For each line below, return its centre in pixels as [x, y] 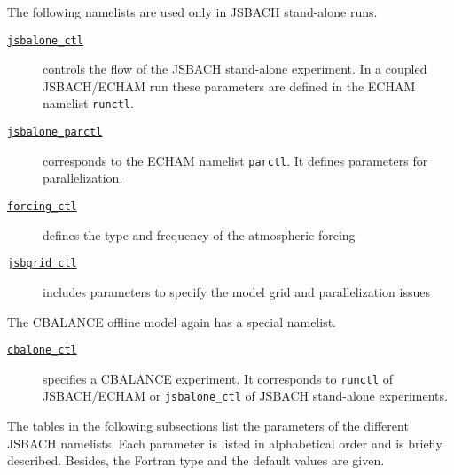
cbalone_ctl [42, 350]
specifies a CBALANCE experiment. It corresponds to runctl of [218, 378]
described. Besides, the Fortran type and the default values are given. [196, 460]
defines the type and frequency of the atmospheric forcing [199, 234]
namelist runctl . [88, 103]
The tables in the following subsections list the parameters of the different [208, 426]
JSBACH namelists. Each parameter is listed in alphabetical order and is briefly [225, 443]
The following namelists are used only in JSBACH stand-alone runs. [192, 12]
